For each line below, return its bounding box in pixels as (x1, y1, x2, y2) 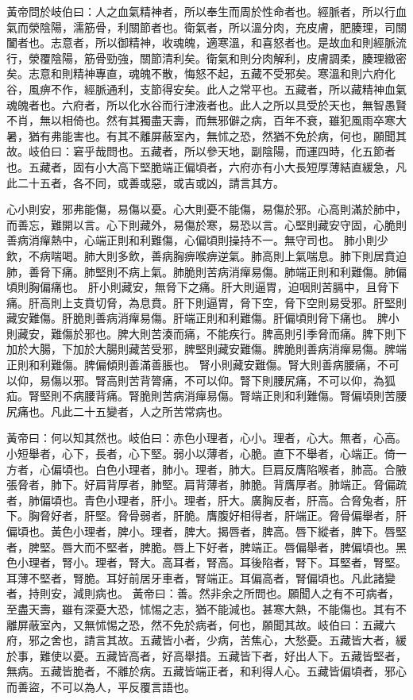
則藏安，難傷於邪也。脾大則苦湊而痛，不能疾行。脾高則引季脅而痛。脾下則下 (6, 325, 407, 341)
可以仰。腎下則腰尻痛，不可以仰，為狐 (195, 371, 396, 388)
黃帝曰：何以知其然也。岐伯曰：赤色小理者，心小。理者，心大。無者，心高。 (6, 429, 407, 446)
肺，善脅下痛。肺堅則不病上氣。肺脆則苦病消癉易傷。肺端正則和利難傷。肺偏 (6, 263, 407, 279)
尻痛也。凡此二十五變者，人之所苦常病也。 (6, 402, 229, 419)
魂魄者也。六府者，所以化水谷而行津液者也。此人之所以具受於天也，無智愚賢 (6, 96, 407, 113)
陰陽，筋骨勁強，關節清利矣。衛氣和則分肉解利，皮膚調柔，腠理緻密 (50, 49, 407, 66)
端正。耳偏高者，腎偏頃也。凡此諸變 (206, 569, 396, 586)
